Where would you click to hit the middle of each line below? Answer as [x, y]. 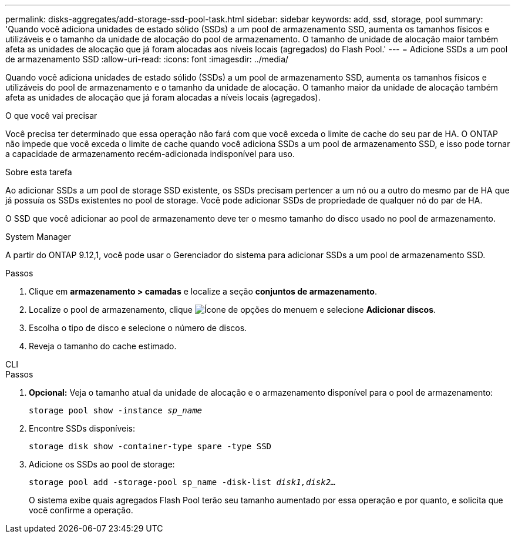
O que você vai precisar [51, 116]
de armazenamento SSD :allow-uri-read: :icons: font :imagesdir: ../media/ [147, 59]
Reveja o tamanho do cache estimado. [103, 346]
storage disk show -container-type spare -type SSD [150, 446]
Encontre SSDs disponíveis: [82, 428]
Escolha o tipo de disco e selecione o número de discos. [138, 328]
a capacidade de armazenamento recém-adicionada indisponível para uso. [150, 154]
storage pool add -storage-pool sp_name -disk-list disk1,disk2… [182, 482]
